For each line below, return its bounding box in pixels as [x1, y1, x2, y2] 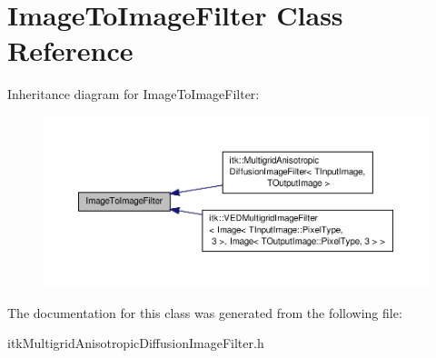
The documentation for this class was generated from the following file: [7, 303, 402, 322]
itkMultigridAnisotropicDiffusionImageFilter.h [7, 333, 264, 353]
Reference [7, 32, 134, 69]
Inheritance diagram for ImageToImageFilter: [7, 85, 260, 104]
